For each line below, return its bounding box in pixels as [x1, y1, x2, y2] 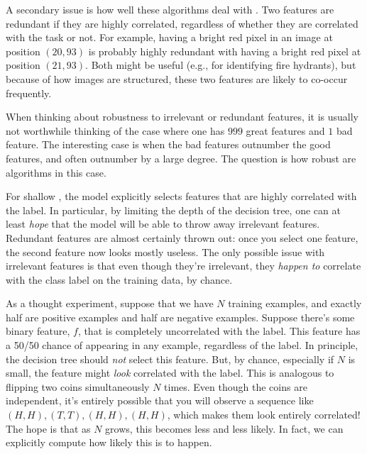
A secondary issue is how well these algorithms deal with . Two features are [6, 2, 334, 16]
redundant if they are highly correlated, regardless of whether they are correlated [6, 16, 358, 31]
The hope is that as [6, 421, 91, 436]
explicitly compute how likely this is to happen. [6, 435, 212, 450]
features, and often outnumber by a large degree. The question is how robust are [6, 150, 356, 165]
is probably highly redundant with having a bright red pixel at [88, 43, 361, 58]
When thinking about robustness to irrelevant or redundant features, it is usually [6, 109, 358, 124]
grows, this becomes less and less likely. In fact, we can [105, 421, 344, 436]
